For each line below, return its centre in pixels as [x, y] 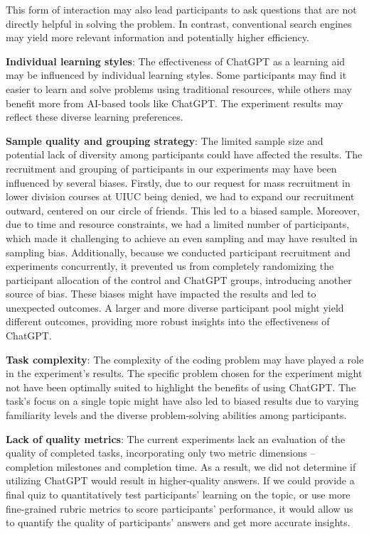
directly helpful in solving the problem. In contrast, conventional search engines [179, 23]
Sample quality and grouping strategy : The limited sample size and [165, 140]
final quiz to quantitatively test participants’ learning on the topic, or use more [178, 494]
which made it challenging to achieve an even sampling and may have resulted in [182, 238]
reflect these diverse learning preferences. [95, 117]
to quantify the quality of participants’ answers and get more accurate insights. [178, 522]
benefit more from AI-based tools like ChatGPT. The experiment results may [175, 103]
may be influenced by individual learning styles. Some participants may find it [176, 75]
